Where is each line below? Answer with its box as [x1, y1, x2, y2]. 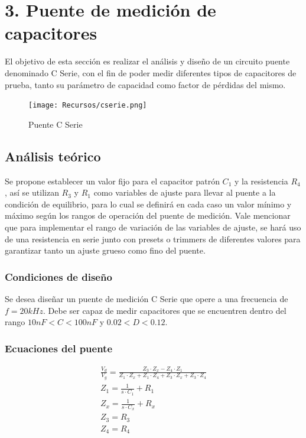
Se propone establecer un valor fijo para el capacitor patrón [5, 174, 220, 187]
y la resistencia [234, 174, 288, 187]
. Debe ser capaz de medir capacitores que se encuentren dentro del [43, 304, 287, 316]
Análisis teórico [5, 147, 101, 165]
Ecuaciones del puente [5, 340, 113, 355]
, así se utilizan [5, 186, 59, 199]
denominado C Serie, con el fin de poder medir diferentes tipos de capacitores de [5, 66, 297, 79]
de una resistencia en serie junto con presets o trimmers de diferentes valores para [5, 232, 301, 245]
